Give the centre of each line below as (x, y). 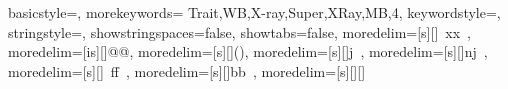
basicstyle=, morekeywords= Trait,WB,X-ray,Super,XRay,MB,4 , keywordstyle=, (254, 12)
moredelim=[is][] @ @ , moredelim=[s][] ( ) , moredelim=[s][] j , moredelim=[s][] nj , (248, 51)
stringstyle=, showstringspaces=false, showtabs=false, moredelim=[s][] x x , (240, 31)
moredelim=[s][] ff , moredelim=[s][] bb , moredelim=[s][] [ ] (187, 70)
